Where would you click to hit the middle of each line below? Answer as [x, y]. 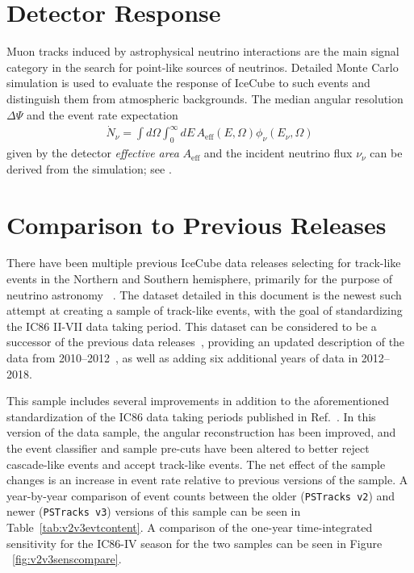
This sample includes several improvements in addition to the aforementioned [198, 401]
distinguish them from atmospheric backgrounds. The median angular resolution [205, 98]
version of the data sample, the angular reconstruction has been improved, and [201, 432]
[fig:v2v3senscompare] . [67, 559]
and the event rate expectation [102, 114]
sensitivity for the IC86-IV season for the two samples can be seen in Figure [194, 543]
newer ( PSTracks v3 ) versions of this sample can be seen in [154, 511]
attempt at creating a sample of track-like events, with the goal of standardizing [205, 310]
